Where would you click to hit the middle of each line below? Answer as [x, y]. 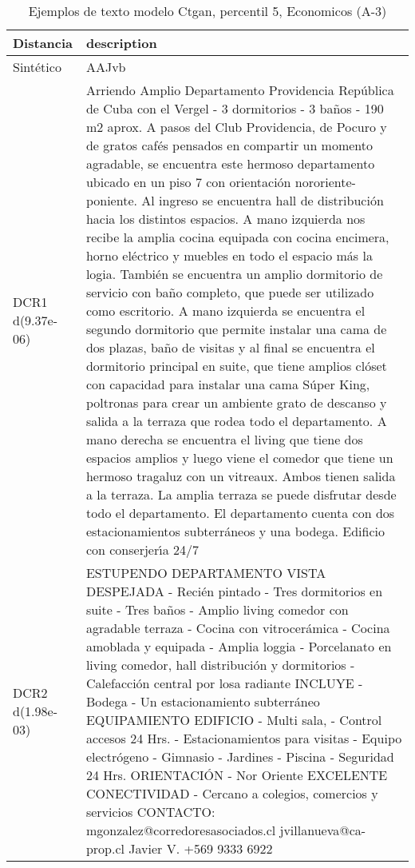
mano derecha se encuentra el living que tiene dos [224, 439]
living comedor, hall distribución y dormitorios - [220, 665]
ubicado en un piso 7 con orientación [188, 182]
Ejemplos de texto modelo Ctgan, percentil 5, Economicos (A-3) [207, 11]
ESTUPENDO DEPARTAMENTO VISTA [206, 573]
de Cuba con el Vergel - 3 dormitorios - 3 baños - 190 [235, 108]
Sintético [37, 67]
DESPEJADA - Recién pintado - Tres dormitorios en [234, 591]
